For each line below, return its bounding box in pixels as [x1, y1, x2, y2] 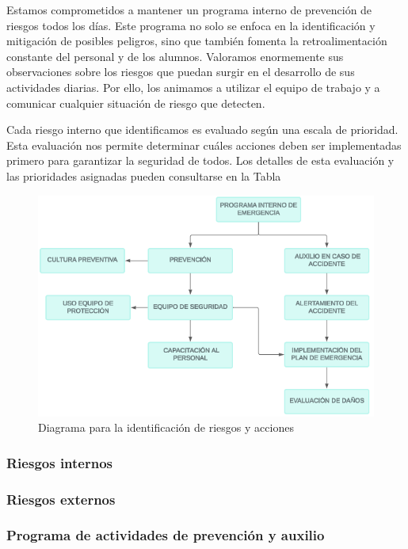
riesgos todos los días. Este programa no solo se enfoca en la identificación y [6, 17, 376, 33]
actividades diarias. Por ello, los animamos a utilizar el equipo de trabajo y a [6, 78, 380, 95]
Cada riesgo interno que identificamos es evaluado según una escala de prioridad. [6, 121, 398, 138]
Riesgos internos [6, 452, 113, 472]
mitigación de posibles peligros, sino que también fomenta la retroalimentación [6, 32, 387, 49]
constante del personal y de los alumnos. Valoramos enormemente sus [6, 48, 344, 64]
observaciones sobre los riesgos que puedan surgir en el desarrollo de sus [6, 63, 355, 80]
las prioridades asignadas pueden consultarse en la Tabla [6, 167, 281, 184]
